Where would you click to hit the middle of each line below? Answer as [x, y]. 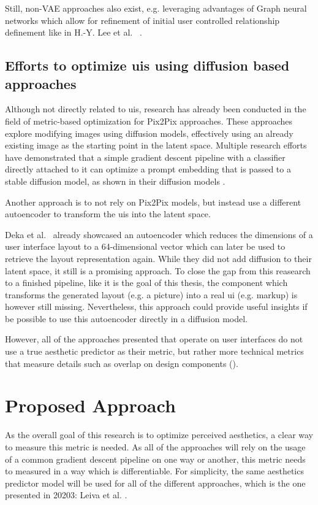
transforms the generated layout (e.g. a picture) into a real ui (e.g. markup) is [151, 294]
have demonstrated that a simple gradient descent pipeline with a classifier [145, 157]
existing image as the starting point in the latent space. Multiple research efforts [156, 145]
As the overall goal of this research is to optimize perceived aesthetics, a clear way [159, 435]
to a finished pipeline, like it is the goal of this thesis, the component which [146, 283]
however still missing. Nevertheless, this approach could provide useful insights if [156, 306]
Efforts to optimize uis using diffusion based [147, 65]
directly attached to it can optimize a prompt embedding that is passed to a [148, 169]
